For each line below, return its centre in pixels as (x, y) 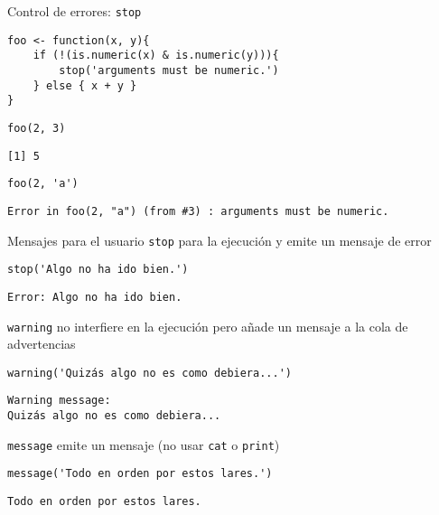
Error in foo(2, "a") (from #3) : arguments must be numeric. (198, 211)
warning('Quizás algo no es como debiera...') (149, 373)
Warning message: (59, 401)
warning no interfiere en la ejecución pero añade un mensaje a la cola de (208, 326)
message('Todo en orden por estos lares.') (140, 474)
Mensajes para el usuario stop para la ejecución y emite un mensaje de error (219, 240)
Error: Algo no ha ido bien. (95, 297)
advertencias (42, 344)
